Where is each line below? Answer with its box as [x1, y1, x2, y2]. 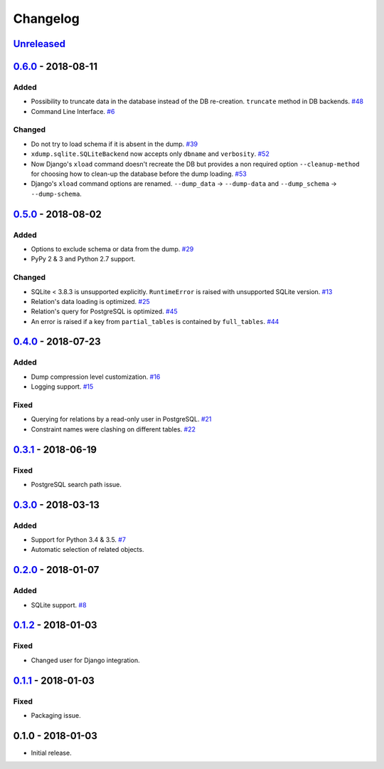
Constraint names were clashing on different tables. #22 [31, 424, 196, 434]
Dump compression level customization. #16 [31, 372, 161, 381]
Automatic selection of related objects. [31, 545, 144, 554]
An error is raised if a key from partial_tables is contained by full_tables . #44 [31, 317, 279, 325]
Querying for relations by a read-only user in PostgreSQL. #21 [31, 415, 212, 424]
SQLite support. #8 [31, 600, 87, 609]
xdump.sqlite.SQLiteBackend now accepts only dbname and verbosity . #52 [31, 150, 270, 158]
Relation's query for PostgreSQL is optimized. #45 [31, 307, 178, 316]
